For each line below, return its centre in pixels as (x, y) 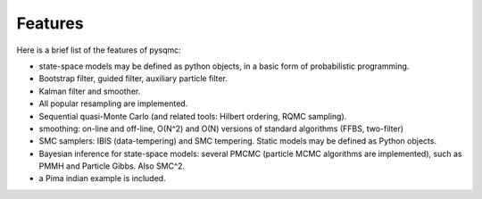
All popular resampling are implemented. (113, 104)
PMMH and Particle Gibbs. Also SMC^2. (112, 166)
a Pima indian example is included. (102, 178)
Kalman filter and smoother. (90, 91)
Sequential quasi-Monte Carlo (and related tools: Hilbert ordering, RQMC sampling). (193, 116)
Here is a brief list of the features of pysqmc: (99, 50)
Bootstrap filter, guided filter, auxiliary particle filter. (133, 79)
